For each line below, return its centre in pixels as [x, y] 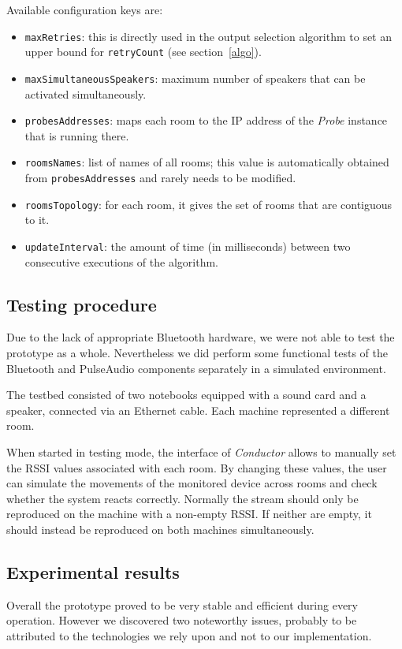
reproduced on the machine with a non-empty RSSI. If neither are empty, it [189, 514]
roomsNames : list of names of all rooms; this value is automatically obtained [207, 162]
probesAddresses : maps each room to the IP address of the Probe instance [206, 120]
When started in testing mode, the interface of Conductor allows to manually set [201, 451]
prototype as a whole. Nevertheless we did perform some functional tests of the [197, 353]
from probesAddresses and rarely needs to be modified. [160, 178]
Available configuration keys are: [85, 9]
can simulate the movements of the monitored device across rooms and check [192, 483]
